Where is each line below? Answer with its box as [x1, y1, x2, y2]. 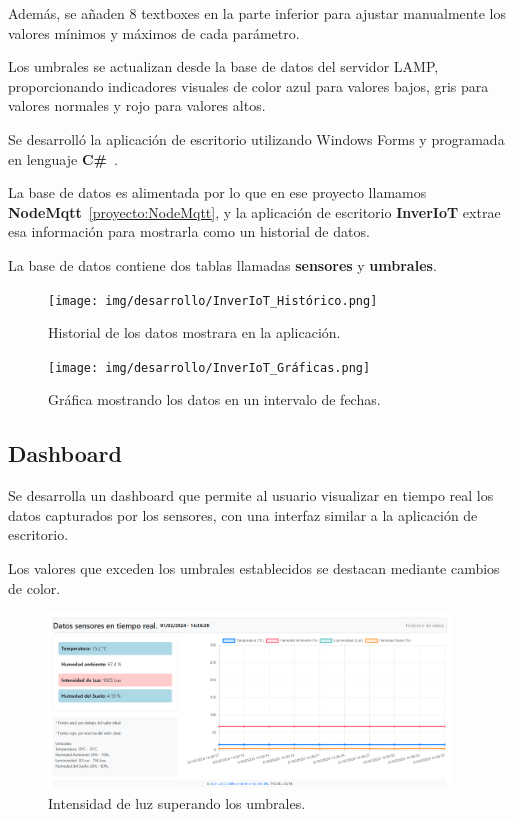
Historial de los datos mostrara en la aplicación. [48, 322, 341, 343]
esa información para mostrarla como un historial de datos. [8, 221, 370, 242]
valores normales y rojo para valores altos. [8, 95, 266, 116]
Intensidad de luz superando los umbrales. [48, 792, 306, 813]
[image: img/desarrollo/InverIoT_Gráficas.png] [48, 360, 371, 375]
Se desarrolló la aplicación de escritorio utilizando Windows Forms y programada [8, 128, 505, 149]
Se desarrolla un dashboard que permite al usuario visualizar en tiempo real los [8, 485, 494, 506]
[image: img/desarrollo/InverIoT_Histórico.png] [48, 293, 378, 308]
